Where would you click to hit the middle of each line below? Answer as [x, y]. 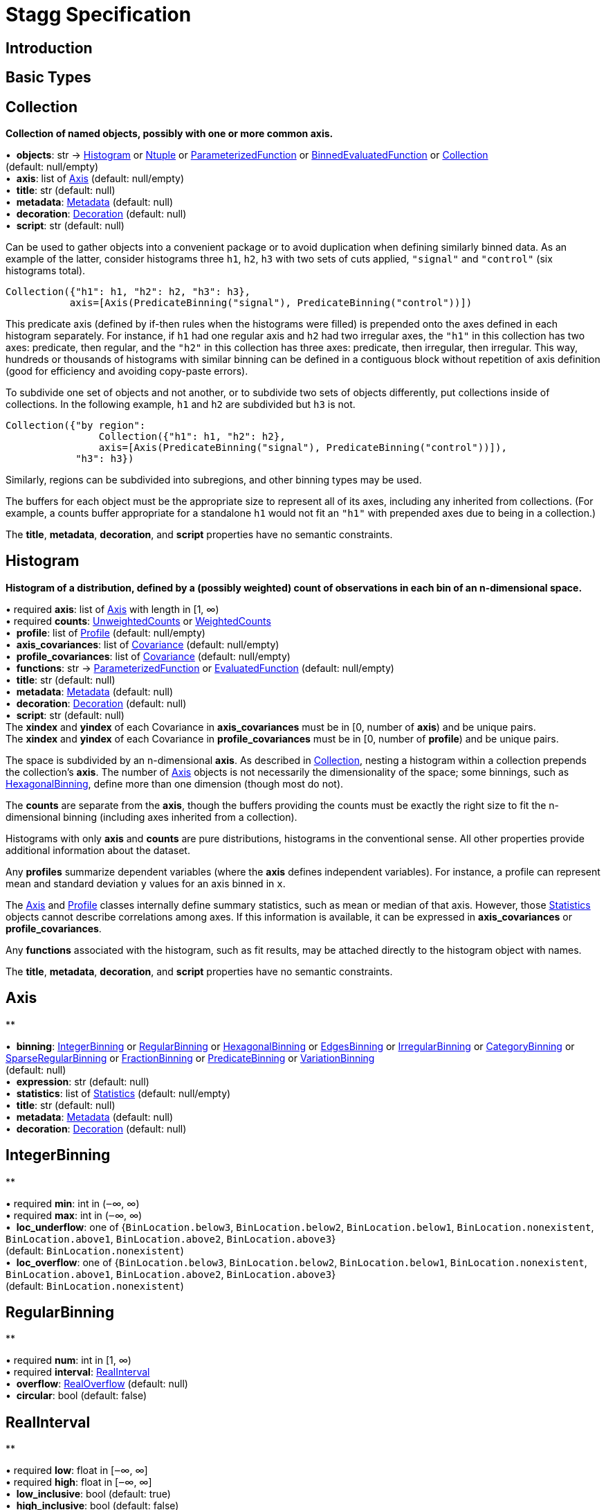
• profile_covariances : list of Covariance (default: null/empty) [148, 656]
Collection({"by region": [76, 426]
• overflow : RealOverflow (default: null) [97, 1384]
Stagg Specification [99, 15]
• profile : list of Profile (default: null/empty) [105, 632]
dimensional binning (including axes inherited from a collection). [151, 817]
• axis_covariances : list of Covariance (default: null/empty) [143, 644]
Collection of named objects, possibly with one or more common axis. [169, 134]
